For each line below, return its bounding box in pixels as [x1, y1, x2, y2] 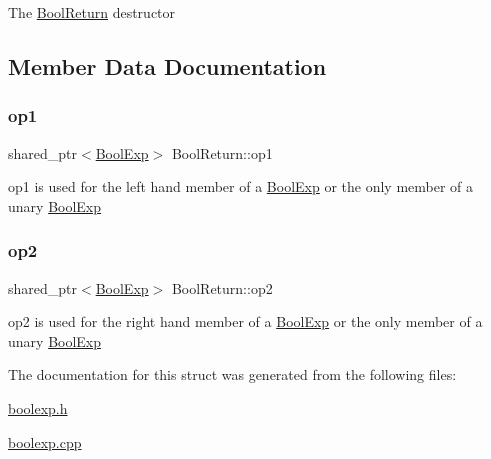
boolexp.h [8, 397, 68, 418]
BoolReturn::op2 [171, 277, 273, 298]
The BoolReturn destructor [8, 2, 176, 22]
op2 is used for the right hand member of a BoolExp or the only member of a [8, 311, 483, 332]
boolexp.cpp [8, 431, 82, 452]
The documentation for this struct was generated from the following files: [8, 364, 457, 385]
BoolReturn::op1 [171, 142, 273, 163]
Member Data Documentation [8, 50, 327, 81]
